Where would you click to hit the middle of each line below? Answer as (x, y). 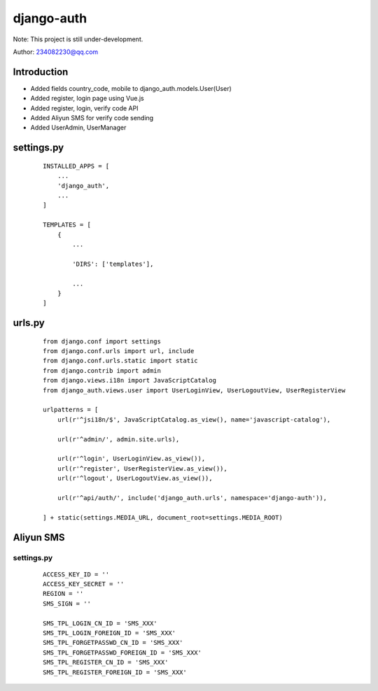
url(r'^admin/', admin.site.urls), (118, 439)
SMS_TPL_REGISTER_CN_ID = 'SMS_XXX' (106, 662)
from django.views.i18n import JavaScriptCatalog (130, 380)
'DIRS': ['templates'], (113, 264)
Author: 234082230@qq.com (56, 52)
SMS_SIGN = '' (67, 604)
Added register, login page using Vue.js (87, 99)
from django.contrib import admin (102, 370)
